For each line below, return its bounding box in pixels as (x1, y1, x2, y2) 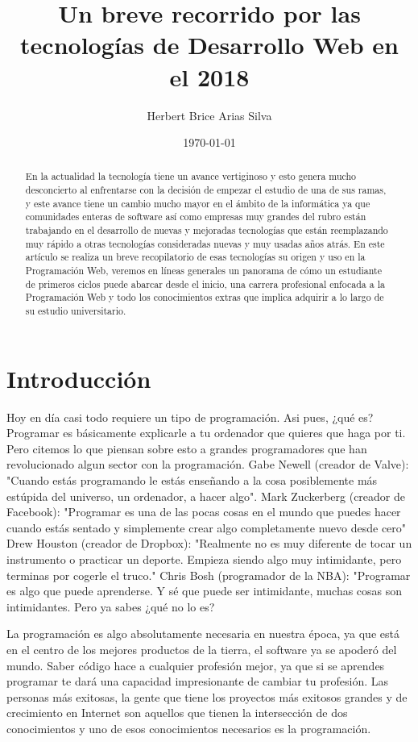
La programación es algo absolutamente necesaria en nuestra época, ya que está (6, 625, 399, 642)
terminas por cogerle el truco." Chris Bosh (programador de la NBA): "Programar (6, 566, 411, 583)
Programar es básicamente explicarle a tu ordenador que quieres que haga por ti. (6, 424, 406, 441)
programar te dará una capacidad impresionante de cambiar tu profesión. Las (6, 673, 388, 690)
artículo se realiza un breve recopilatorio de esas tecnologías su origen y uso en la (25, 250, 366, 264)
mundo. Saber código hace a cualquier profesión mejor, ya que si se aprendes (6, 657, 385, 673)
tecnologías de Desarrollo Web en (20, 28, 399, 61)
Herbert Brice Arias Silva (147, 106, 272, 123)
